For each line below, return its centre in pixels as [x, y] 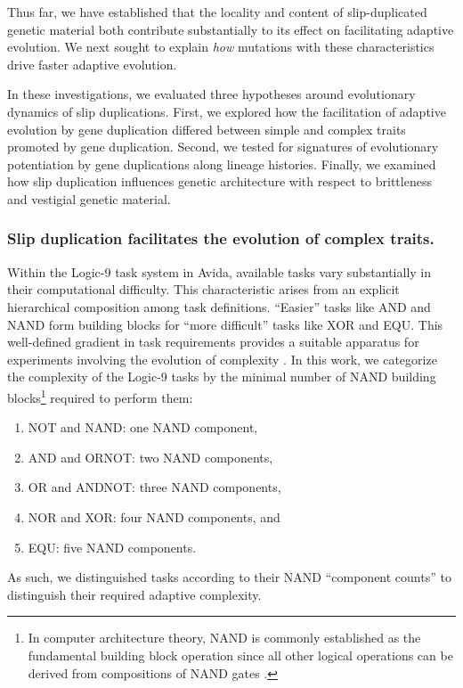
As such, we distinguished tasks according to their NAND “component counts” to [229, 577]
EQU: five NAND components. [112, 547]
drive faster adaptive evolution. [92, 64]
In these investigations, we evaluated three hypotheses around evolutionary [211, 94]
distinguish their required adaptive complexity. [134, 594]
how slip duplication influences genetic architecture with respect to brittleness [219, 181]
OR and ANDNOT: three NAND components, [154, 487]
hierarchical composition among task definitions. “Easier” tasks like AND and [219, 306]
